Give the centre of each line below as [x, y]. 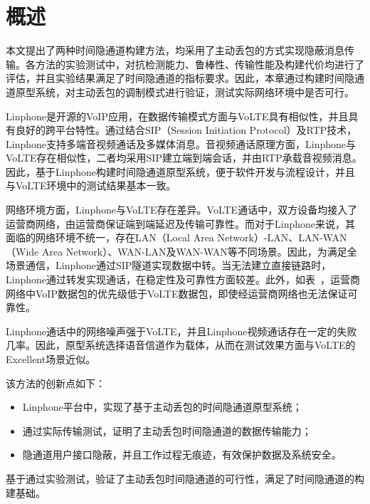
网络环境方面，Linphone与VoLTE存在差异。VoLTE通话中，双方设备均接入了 [182, 210]
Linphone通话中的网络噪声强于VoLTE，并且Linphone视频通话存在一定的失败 [181, 331]
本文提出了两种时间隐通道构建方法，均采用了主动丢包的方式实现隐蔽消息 [175, 50]
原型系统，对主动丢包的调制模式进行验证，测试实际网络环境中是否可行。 [185, 91]
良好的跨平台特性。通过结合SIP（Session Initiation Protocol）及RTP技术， [186, 130]
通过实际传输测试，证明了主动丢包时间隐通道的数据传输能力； [167, 430]
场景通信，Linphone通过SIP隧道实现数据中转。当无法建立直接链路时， [169, 265]
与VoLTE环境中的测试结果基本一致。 [91, 185]
